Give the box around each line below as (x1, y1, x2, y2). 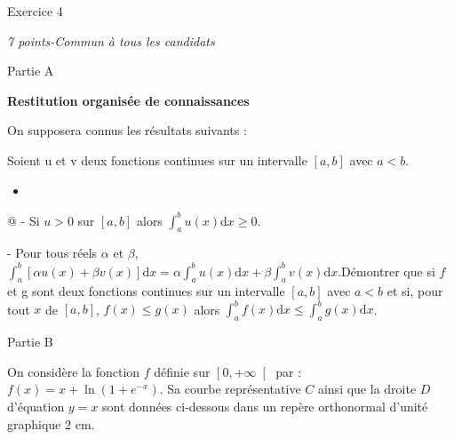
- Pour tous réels (7, 243, 98, 262)
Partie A (7, 61, 54, 80)
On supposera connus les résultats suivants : (7, 121, 247, 140)
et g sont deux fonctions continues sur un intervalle (7, 282, 285, 300)
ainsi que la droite (317, 379, 417, 398)
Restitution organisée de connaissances (7, 91, 250, 109)
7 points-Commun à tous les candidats (7, 31, 215, 50)
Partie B (7, 332, 53, 351)
